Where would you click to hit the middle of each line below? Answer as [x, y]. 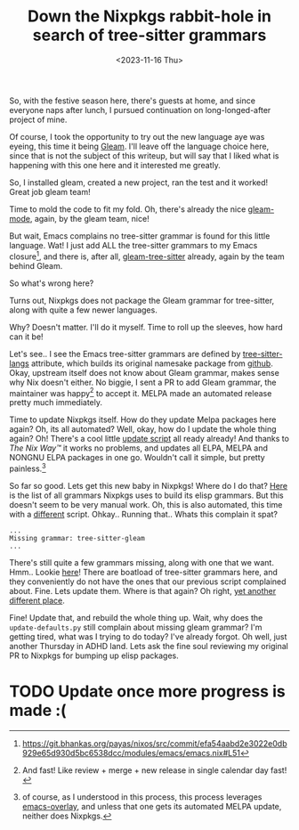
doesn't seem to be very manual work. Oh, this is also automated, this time [146, 504]
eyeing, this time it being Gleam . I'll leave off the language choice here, [139, 146]
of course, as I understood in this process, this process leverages [142, 797]
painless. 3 [28, 468]
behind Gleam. [36, 265]
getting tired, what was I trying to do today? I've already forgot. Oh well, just [148, 636]
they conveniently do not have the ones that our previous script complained [148, 582]
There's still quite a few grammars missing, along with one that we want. [141, 562]
